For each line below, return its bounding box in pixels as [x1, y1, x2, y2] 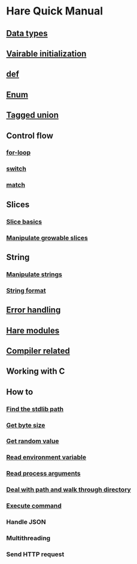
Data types [6, 28, 48, 39]
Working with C [6, 366, 65, 377]
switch [6, 164, 27, 173]
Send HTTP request [6, 550, 65, 558]
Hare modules [6, 325, 60, 335]
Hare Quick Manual [6, 4, 103, 18]
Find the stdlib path [6, 404, 64, 413]
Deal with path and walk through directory [6, 486, 132, 494]
